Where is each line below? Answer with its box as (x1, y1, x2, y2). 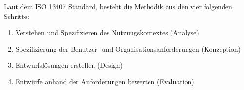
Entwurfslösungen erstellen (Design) (15, 60, 123, 70)
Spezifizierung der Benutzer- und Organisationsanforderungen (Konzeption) (15, 43, 241, 54)
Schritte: (4, 11, 29, 21)
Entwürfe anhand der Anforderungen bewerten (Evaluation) (15, 76, 194, 86)
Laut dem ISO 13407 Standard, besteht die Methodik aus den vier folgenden (4, 1, 232, 11)
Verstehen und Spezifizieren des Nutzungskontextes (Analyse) (15, 27, 199, 37)
